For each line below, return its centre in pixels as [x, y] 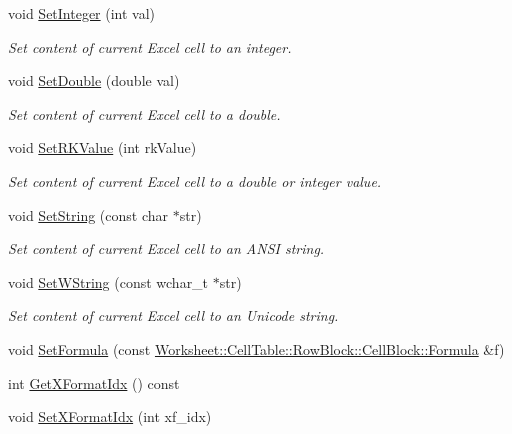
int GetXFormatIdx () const [94, 382]
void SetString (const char [88, 214]
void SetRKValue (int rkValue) [102, 147]
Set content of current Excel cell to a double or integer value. [195, 180]
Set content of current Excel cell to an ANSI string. [166, 248]
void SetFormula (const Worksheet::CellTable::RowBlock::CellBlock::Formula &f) [256, 348]
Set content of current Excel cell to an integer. [150, 46]
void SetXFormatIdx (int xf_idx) [110, 416]
